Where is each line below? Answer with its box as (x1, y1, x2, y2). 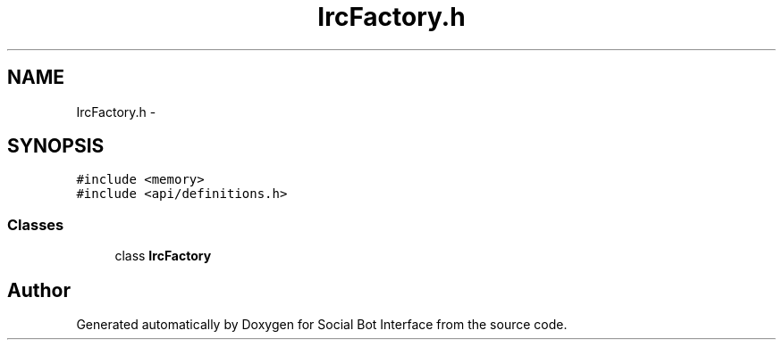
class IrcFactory (114, 248, 212, 264)
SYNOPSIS (7, 135, 105, 158)
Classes (7, 215, 64, 234)
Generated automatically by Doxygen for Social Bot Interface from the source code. (76, 317, 568, 333)
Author (7, 278, 71, 302)
